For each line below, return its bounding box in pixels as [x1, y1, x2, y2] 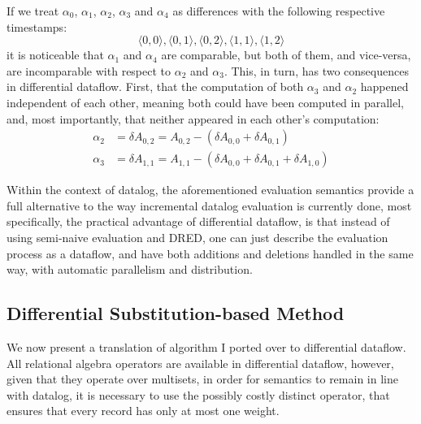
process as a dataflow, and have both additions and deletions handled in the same [7, 244, 414, 262]
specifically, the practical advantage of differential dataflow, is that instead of [7, 213, 390, 230]
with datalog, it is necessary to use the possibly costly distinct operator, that [7, 386, 390, 403]
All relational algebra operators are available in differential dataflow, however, [7, 354, 394, 371]
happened [360, 78, 409, 95]
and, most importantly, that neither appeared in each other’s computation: [7, 110, 380, 127]
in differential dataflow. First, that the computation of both [7, 78, 304, 95]
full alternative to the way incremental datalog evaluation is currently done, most [7, 197, 412, 214]
